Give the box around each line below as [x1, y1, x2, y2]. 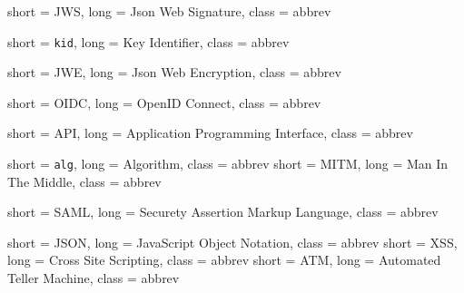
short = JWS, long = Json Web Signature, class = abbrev [7, 2, 331, 20]
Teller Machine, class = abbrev [7, 269, 180, 288]
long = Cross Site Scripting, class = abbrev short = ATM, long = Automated [7, 250, 441, 269]
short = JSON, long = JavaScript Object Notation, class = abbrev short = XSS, [7, 232, 458, 251]
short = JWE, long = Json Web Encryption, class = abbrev [7, 63, 341, 82]
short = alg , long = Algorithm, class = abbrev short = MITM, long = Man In [7, 154, 449, 173]
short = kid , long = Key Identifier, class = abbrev [7, 32, 290, 51]
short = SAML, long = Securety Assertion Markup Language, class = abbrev [7, 202, 439, 221]
